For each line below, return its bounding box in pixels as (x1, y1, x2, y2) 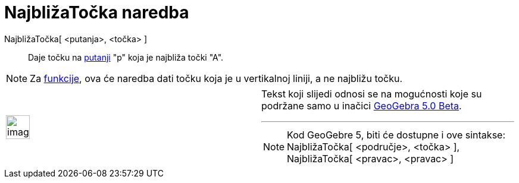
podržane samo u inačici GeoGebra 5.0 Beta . (261, 99, 462, 112)
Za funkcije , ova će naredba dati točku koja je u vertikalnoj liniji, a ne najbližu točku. (30, 72, 403, 84)
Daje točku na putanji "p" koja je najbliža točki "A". (28, 52, 224, 62)
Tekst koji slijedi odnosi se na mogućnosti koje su (261, 87, 482, 100)
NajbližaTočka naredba (4, 2, 189, 23)
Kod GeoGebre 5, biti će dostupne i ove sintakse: (287, 128, 506, 141)
